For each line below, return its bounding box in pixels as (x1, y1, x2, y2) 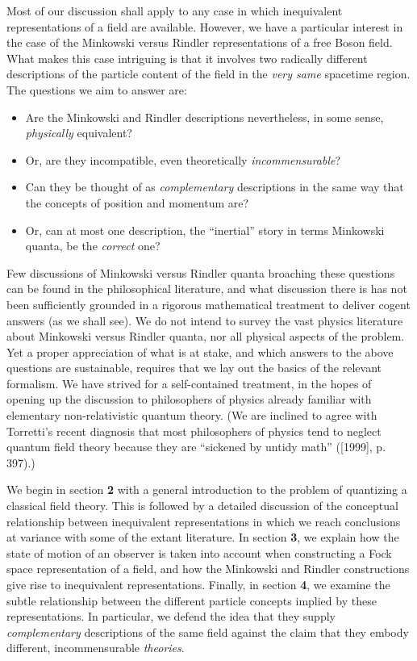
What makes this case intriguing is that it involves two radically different (6, 49, 368, 66)
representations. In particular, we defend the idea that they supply (6, 608, 336, 625)
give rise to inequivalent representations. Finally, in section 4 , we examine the (6, 576, 390, 592)
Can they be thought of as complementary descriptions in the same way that (25, 178, 404, 195)
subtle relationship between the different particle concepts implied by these (6, 592, 377, 609)
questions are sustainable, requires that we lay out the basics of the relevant (6, 359, 382, 376)
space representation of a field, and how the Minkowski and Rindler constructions (6, 560, 410, 577)
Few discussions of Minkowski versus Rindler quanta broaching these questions (6, 264, 395, 281)
